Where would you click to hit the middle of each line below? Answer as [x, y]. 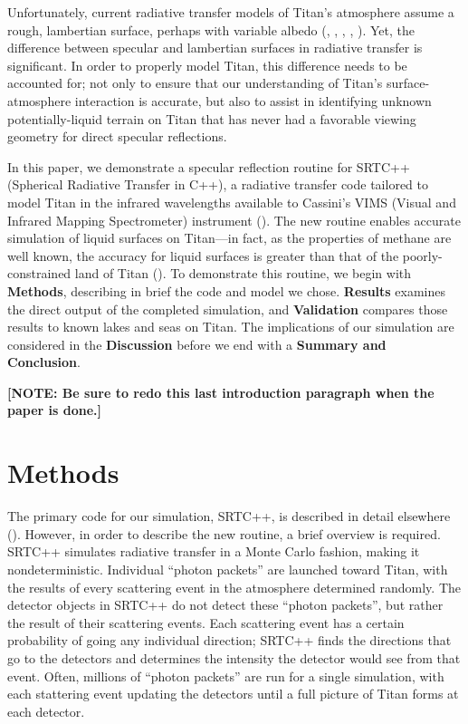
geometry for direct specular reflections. [117, 136]
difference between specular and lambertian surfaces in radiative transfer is [215, 48]
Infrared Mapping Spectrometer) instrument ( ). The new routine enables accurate [234, 220]
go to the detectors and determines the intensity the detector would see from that [234, 657]
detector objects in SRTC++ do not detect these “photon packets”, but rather [225, 605]
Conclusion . [44, 362]
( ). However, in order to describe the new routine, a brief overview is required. [224, 533]
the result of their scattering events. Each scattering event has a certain [206, 622]
